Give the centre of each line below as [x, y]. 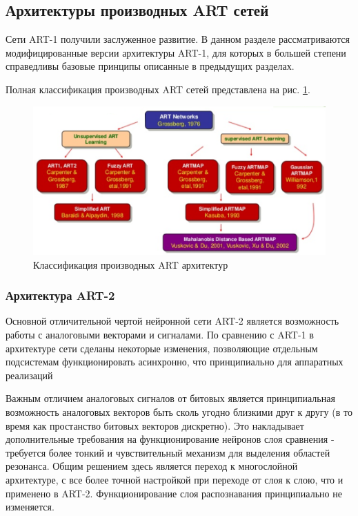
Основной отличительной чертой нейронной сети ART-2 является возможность [172, 321]
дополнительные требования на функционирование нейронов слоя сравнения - [170, 439]
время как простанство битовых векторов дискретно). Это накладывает [155, 425]
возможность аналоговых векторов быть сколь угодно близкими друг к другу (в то [179, 411]
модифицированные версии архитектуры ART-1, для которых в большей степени [176, 52]
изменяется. [30, 507]
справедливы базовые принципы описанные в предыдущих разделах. [150, 66]
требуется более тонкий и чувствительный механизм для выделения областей [168, 452]
